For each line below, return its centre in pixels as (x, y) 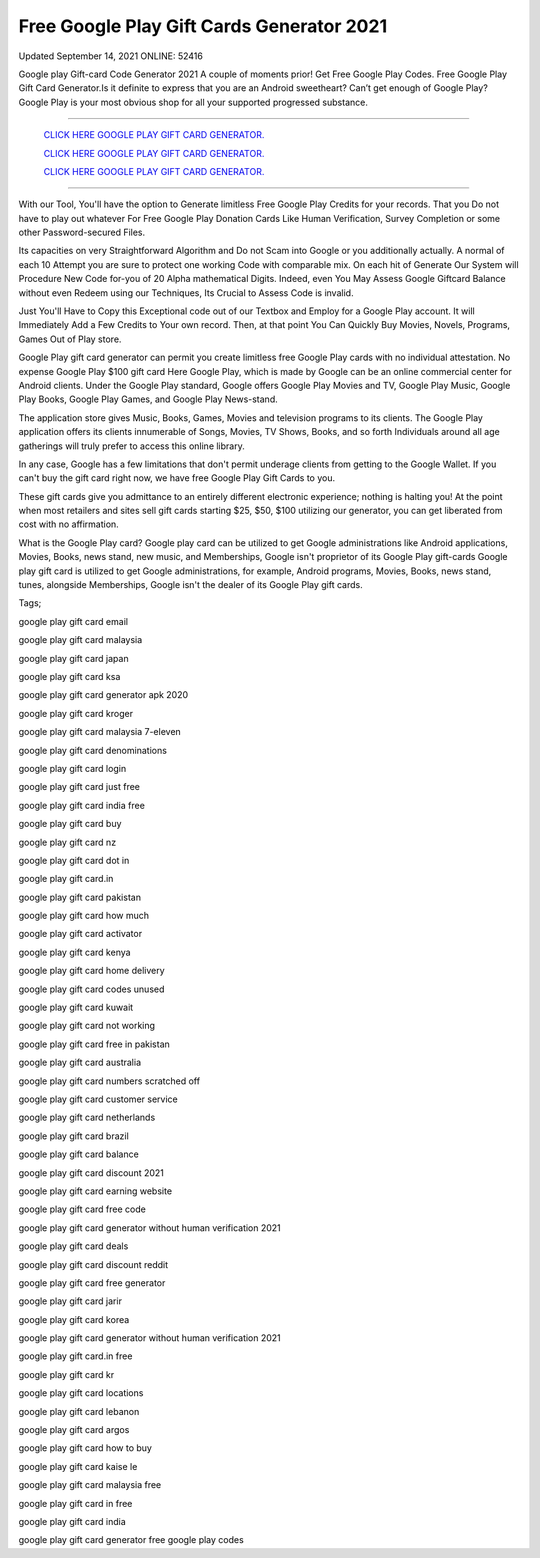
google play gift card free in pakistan (94, 1044)
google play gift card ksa (69, 676)
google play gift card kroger (76, 713)
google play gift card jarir (70, 1301)
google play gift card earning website (95, 1191)
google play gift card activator (80, 934)
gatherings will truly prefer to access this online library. (131, 446)
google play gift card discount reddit (93, 1264)
